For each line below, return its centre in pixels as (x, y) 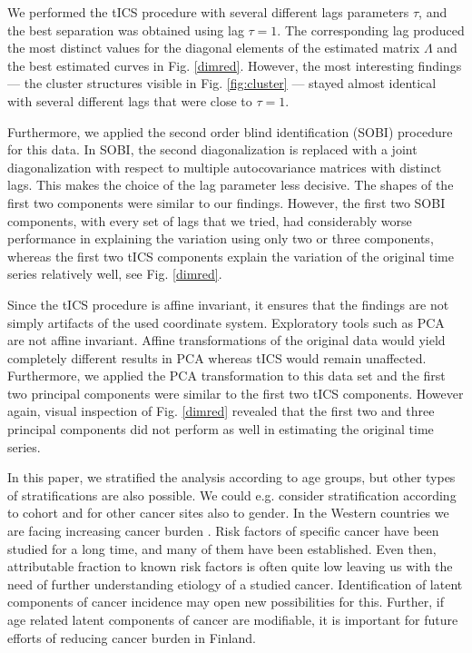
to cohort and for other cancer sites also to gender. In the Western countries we (228, 513)
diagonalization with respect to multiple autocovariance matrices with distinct (225, 167)
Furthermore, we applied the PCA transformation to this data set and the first (226, 376)
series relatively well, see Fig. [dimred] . (115, 274)
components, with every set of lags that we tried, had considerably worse (210, 220)
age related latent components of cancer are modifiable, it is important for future (233, 619)
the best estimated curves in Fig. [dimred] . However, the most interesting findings (235, 65)
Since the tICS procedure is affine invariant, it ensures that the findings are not (228, 304)
